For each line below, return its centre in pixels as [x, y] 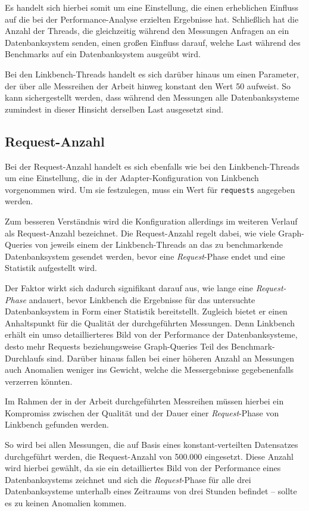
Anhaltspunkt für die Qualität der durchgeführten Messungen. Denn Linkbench [150, 323]
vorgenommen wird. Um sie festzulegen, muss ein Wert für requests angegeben [150, 189]
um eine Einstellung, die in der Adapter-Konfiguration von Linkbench [132, 178]
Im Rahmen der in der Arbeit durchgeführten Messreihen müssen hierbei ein [144, 401]
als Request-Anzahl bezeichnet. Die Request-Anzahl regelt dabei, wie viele [140, 233]
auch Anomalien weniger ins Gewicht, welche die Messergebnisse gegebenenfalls [149, 370]
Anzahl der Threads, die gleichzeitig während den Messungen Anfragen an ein [147, 31]
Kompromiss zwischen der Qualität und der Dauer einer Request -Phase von [142, 412]
